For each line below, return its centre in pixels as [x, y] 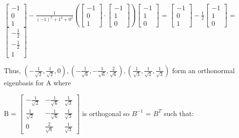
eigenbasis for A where [38, 82]
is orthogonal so [106, 113]
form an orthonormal [204, 70]
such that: [179, 113]
